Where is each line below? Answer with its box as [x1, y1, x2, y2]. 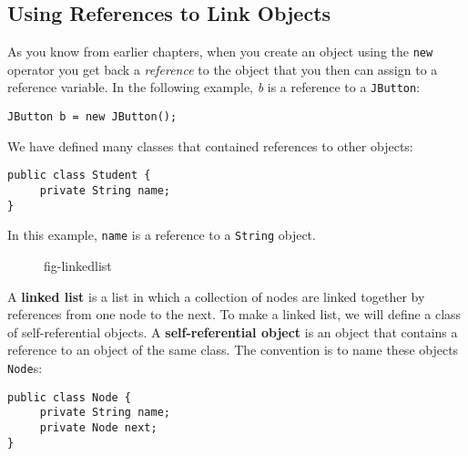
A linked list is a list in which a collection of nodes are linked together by [7, 286, 425, 306]
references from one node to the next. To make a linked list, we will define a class [7, 305, 462, 324]
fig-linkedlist [44, 255, 112, 275]
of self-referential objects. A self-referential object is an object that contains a [7, 322, 458, 341]
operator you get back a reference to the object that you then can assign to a [7, 59, 438, 78]
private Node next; [39, 420, 158, 434]
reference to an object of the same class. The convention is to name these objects [7, 340, 459, 359]
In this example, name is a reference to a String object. [7, 225, 316, 244]
